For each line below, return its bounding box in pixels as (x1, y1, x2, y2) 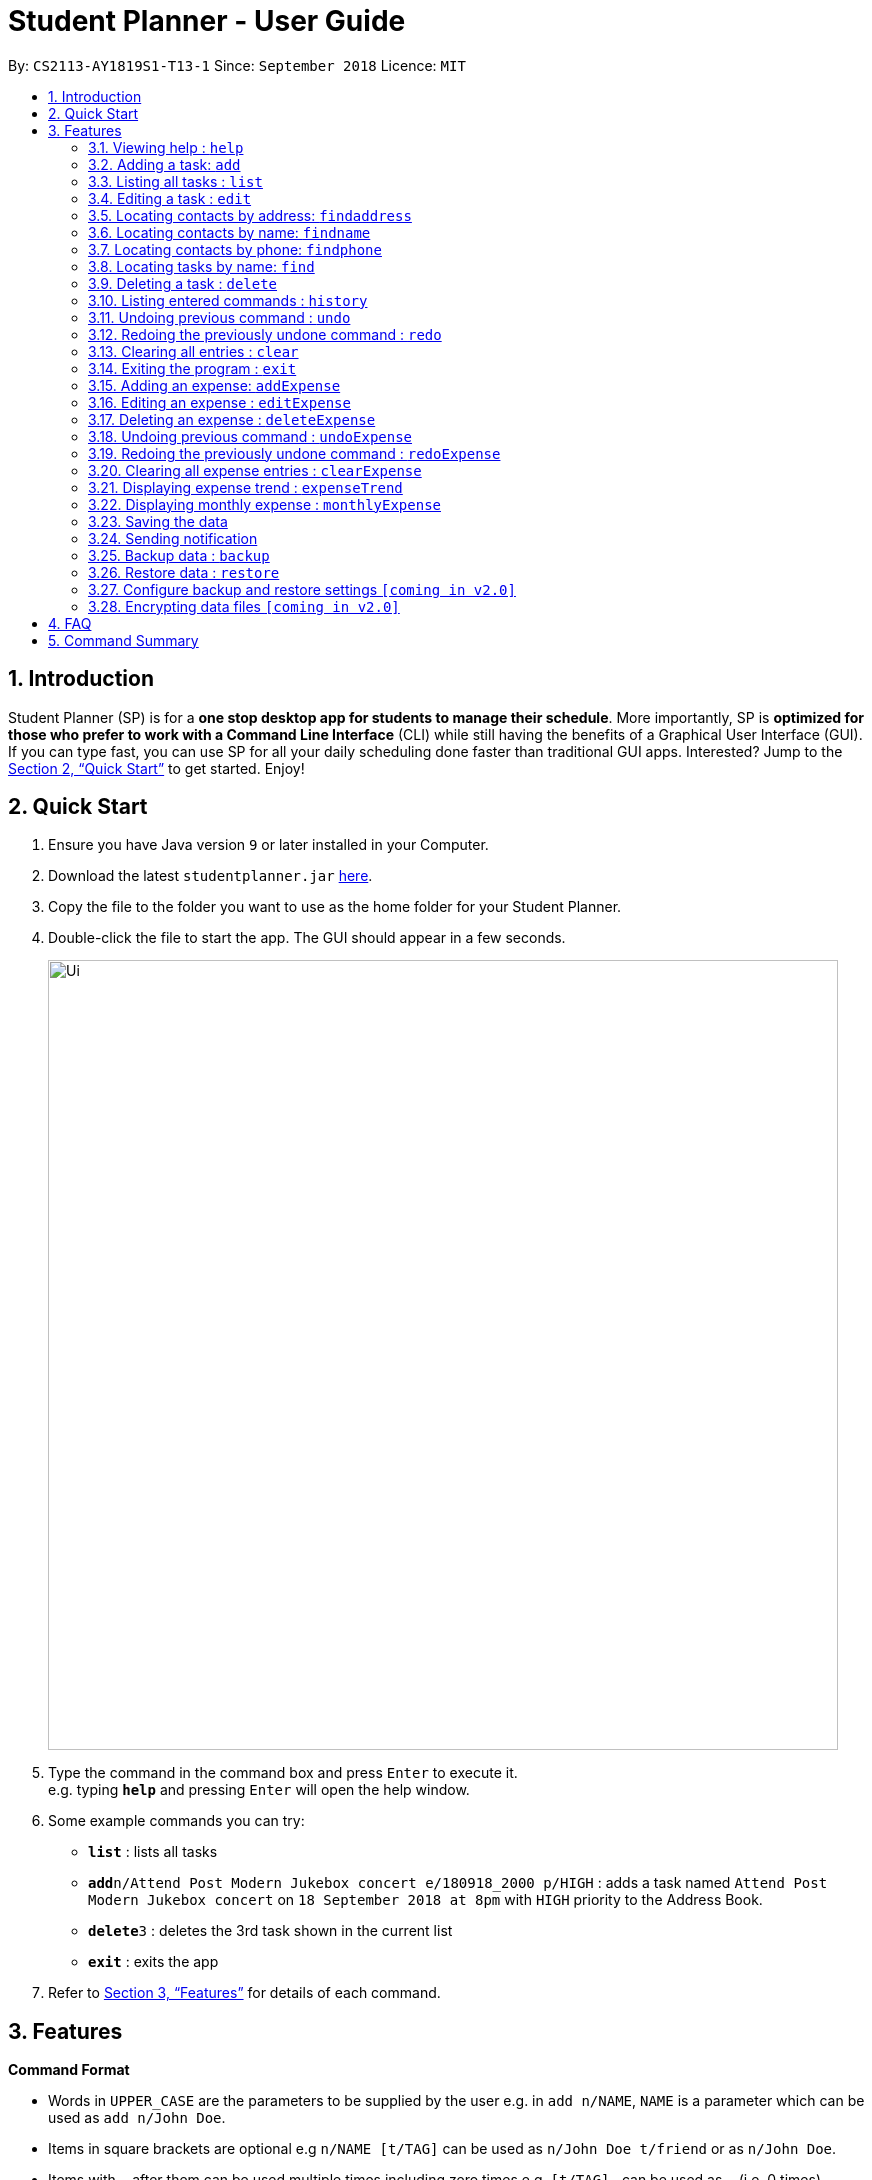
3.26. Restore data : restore (88, 563, 280, 581)
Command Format (8, 2061, 130, 2079)
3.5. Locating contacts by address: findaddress (88, 206, 412, 224)
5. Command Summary (48, 631, 199, 649)
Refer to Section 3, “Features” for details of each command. (48, 1984, 441, 2002)
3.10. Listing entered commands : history (88, 291, 368, 309)
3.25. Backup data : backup (88, 546, 270, 564)
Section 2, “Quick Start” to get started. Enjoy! (8, 759, 305, 777)
